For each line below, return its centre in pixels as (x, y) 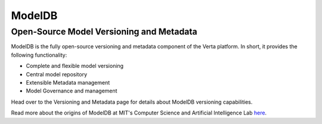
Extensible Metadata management (68, 82)
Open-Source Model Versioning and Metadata (104, 32)
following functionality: (39, 55)
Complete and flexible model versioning (75, 66)
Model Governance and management (72, 91)
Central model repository (57, 74)
